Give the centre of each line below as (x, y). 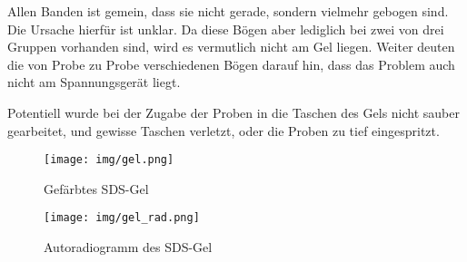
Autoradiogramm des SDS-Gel (128, 247)
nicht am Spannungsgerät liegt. (94, 82)
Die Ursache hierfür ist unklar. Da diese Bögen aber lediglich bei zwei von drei (226, 29)
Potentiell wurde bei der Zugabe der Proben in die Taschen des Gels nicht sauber (233, 112)
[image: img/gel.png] (109, 160)
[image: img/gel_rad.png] (122, 218)
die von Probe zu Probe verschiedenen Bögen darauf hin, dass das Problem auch (231, 64)
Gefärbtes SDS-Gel (96, 188)
